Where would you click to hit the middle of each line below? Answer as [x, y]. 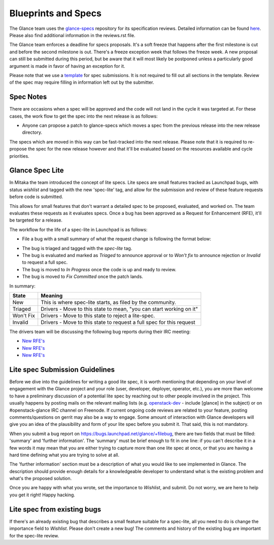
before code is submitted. [36, 197]
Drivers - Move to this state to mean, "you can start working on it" [119, 309]
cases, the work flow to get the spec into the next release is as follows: [83, 116]
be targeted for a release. [36, 220]
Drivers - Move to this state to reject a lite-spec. [98, 315]
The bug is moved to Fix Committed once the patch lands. [82, 277]
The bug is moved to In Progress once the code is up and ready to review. [99, 269]
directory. [32, 132]
